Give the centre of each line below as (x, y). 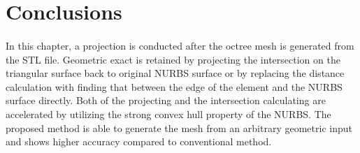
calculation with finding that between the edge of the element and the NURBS (174, 86)
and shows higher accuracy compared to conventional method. (139, 141)
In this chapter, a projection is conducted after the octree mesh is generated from (180, 45)
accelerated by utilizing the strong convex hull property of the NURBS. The (168, 114)
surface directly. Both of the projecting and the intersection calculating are (166, 100)
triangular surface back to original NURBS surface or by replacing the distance (175, 73)
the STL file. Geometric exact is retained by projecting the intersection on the (173, 59)
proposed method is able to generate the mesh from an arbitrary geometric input (179, 127)
